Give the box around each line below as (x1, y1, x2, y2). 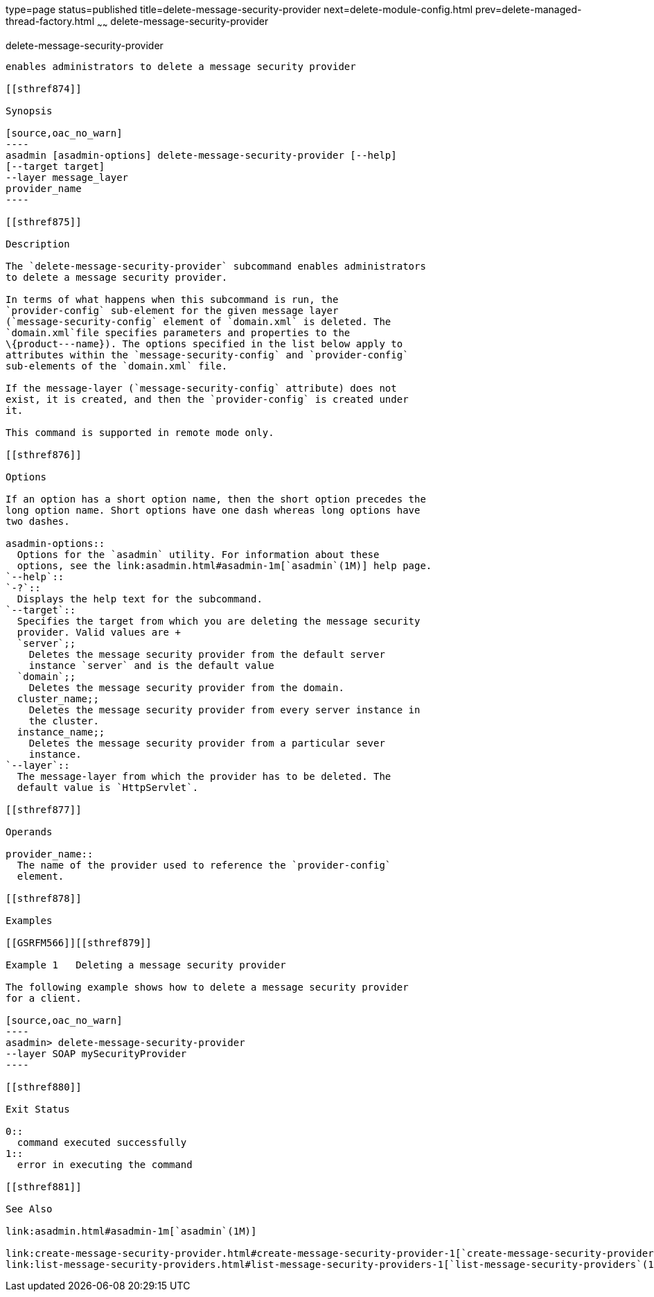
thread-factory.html (6, 15, 95, 27)
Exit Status (6, 1103, 70, 1115)
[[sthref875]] (6, 216, 82, 227)
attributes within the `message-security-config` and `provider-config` (6, 349, 409, 360)
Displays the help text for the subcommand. (17, 593, 263, 604)
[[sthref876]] (6, 449, 82, 460)
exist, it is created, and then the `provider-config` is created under (6, 393, 409, 405)
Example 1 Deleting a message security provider (6, 959, 286, 970)
